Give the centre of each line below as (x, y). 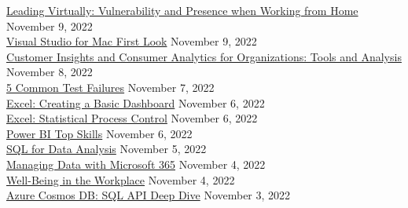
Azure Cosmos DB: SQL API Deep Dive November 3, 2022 (149, 195)
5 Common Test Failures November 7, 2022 (110, 87)
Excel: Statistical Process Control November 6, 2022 (132, 118)
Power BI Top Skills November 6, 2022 (99, 133)
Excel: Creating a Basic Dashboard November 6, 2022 (136, 102)
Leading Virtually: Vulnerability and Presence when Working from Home (182, 10)
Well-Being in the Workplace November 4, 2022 (121, 179)
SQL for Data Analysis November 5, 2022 (107, 149)
